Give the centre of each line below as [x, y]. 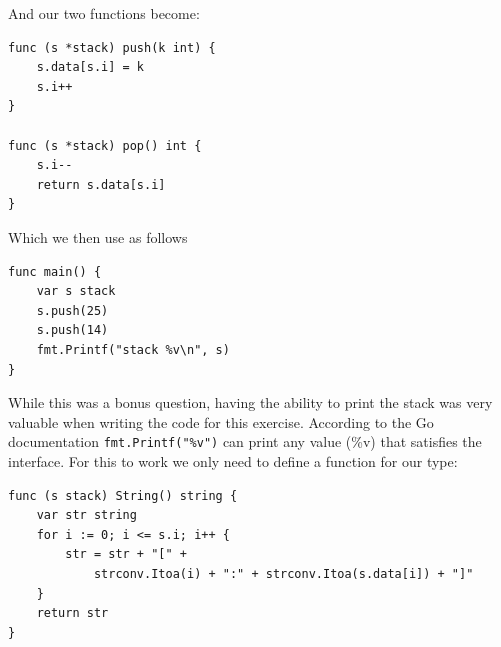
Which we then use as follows [98, 236]
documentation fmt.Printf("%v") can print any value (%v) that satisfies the [245, 441]
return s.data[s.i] [101, 184]
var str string [86, 515]
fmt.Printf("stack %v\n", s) [133, 349]
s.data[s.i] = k [90, 67]
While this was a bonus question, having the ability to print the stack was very [250, 402]
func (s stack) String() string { [123, 495]
